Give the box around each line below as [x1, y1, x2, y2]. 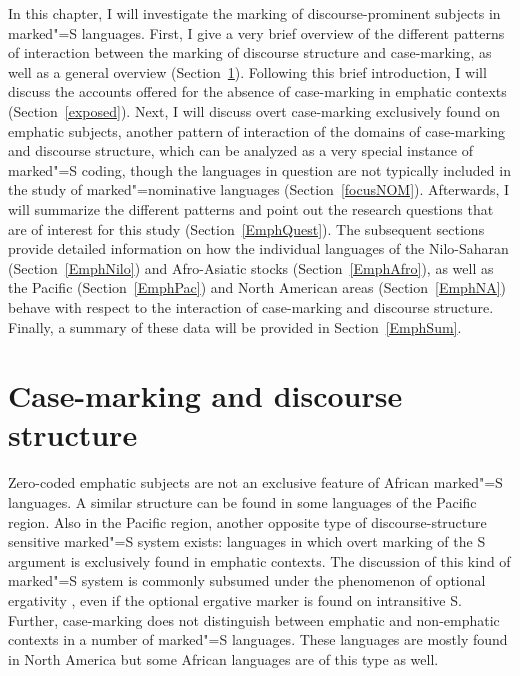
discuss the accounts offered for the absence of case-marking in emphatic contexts [8, 81, 507, 102]
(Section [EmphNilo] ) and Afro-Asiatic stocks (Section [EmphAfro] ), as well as [8, 257, 494, 278]
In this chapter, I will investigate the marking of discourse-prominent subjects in [8, 3, 501, 23]
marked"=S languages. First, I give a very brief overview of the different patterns [8, 22, 505, 43]
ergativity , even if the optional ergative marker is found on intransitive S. [8, 589, 462, 610]
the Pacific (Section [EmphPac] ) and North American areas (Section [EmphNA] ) [8, 277, 507, 298]
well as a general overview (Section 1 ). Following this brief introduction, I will [8, 61, 487, 82]
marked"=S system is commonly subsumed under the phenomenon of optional [8, 570, 486, 591]
